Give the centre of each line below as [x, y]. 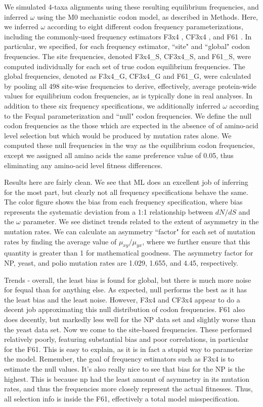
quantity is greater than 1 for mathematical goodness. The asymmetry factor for [129, 253]
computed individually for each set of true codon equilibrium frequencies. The [125, 66]
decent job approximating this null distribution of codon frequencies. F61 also [124, 309]
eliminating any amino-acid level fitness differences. [83, 165]
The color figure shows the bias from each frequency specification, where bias [123, 202]
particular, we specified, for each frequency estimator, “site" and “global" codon [127, 46]
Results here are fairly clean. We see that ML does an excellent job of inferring [126, 182]
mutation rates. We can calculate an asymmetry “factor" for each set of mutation [130, 232]
